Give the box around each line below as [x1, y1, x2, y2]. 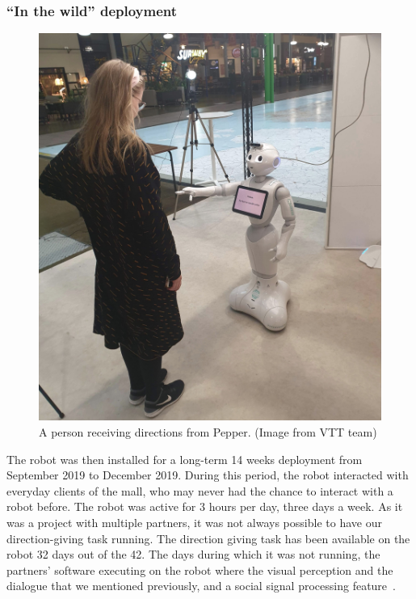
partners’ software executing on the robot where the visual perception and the [6, 561, 393, 578]
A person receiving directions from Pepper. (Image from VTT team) [39, 424, 377, 441]
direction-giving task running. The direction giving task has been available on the [6, 529, 410, 546]
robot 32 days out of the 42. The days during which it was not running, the [6, 546, 380, 563]
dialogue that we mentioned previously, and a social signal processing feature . [6, 577, 396, 594]
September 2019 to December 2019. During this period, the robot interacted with [6, 466, 409, 483]
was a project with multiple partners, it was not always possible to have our [6, 514, 382, 530]
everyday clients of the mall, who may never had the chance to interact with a [6, 482, 393, 499]
